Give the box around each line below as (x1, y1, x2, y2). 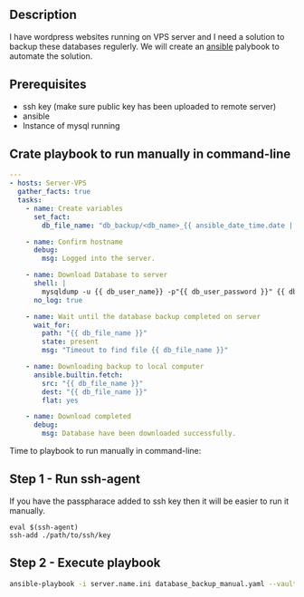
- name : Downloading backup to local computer (25, 362, 204, 371)
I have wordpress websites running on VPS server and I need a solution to (9, 31, 285, 42)
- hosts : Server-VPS (9, 178, 88, 188)
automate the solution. (9, 50, 93, 62)
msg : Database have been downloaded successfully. (42, 429, 237, 438)
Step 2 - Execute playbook (9, 555, 161, 571)
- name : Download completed (25, 412, 131, 421)
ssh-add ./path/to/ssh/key (9, 530, 111, 540)
